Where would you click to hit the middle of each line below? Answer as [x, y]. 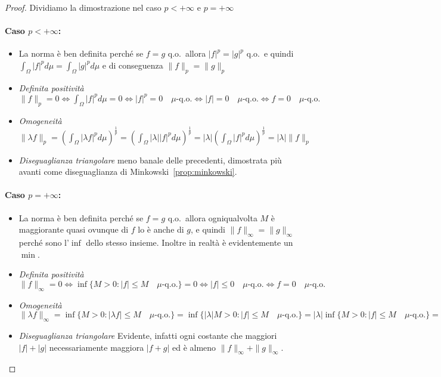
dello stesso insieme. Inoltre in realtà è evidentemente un [190, 242]
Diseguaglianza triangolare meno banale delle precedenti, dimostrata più [150, 160]
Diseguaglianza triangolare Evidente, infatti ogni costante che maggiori [148, 335]
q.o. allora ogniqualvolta [212, 217]
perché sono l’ [44, 242]
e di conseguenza [133, 65]
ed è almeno [194, 347]
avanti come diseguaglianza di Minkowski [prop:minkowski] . [128, 171]
